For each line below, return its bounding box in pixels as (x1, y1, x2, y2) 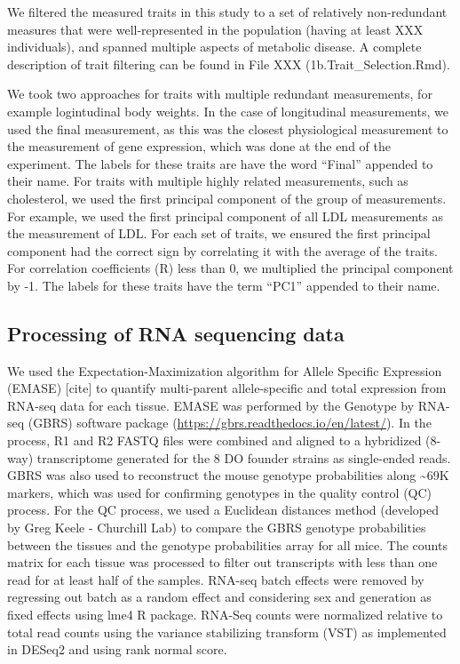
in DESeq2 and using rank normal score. (7, 640, 227, 659)
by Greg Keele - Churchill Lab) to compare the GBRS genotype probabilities (7, 518, 426, 537)
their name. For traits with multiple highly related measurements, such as (7, 172, 408, 190)
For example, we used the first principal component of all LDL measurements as (7, 206, 443, 225)
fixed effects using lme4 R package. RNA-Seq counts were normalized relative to (7, 605, 443, 624)
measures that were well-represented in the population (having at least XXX (7, 20, 424, 38)
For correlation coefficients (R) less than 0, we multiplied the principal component (7, 259, 454, 277)
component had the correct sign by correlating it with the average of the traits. (7, 241, 438, 260)
